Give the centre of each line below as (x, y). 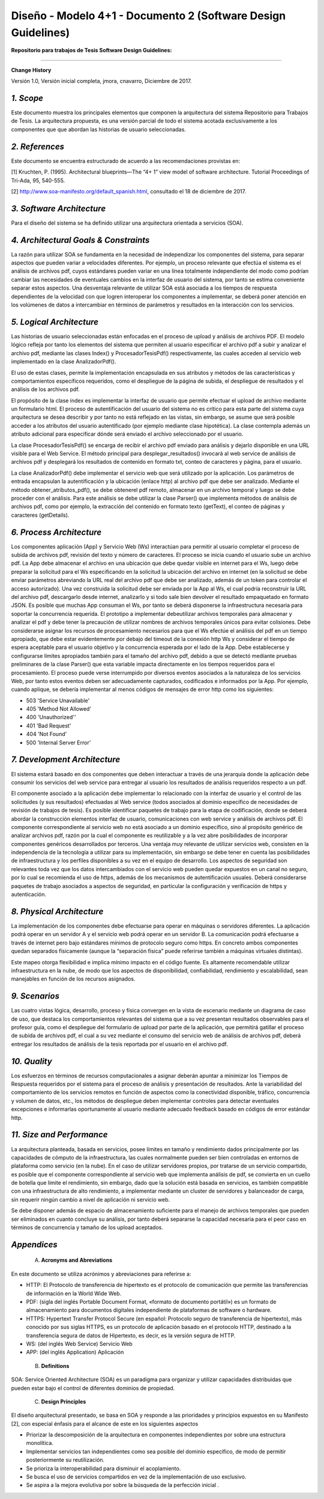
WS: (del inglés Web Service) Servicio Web (79, 1343)
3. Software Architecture (58, 208)
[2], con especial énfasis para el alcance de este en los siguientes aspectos (105, 1423)
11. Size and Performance (59, 1135)
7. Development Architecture (66, 760)
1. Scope (27, 98)
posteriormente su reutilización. (65, 1460)
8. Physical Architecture (57, 911)
